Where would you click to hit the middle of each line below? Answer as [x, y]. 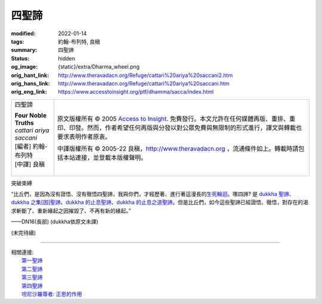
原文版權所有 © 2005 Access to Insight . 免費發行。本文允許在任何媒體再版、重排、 [173, 118]
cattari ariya [32, 130]
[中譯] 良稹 [30, 164]
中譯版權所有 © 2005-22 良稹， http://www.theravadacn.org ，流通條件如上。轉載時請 [178, 148]
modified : [23, 33]
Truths [24, 122]
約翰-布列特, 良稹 [79, 41]
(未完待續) [24, 232]
